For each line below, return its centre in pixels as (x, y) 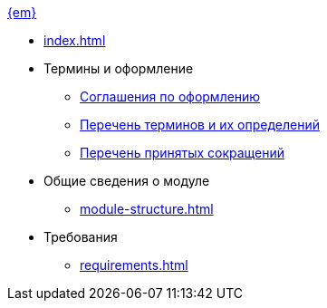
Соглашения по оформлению (170, 96)
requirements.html (134, 265)
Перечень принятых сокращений (183, 153)
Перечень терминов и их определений (200, 125)
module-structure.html (147, 209)
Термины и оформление (119, 68)
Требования (81, 237)
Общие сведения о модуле (127, 181)
